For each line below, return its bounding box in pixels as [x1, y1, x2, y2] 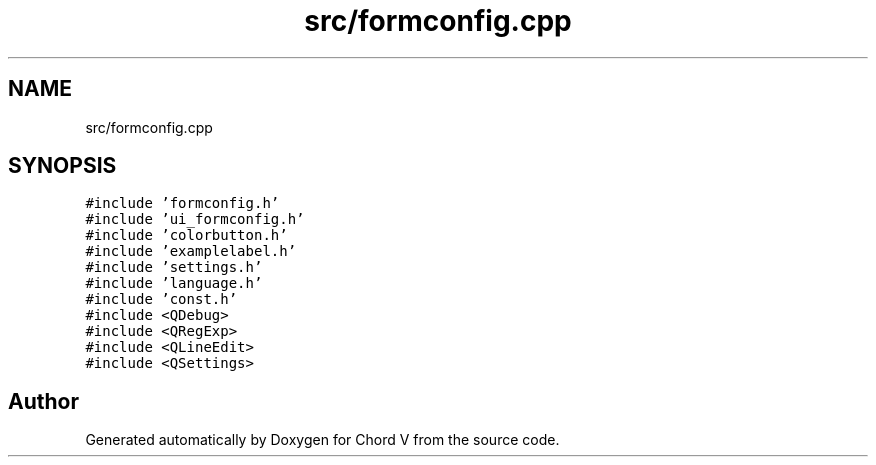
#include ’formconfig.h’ [85, 195, 280, 212]
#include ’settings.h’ [85, 259, 263, 276]
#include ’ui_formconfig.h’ [85, 211, 305, 228]
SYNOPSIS [8, 153, 117, 179]
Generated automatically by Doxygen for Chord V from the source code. [85, 431, 560, 449]
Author [8, 388, 79, 414]
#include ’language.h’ [85, 275, 263, 292]
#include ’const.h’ [85, 291, 238, 308]
